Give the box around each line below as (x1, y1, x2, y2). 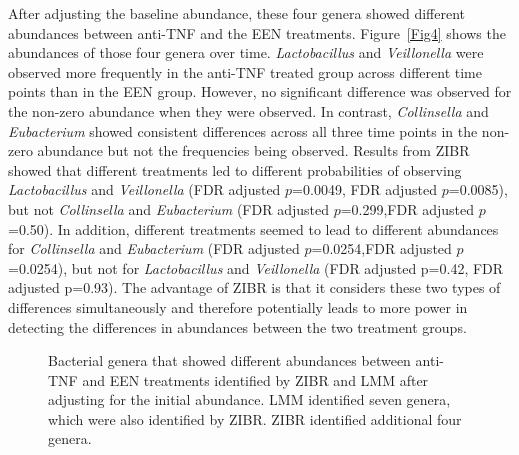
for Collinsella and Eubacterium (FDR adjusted (8, 238, 300, 259)
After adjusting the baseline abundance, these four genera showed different (8, 3, 466, 23)
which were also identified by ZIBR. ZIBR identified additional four (48, 408, 462, 429)
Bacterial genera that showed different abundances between (48, 350, 411, 371)
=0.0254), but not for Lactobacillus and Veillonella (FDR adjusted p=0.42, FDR (8, 257, 504, 278)
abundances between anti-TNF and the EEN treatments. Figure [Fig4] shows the (8, 22, 506, 43)
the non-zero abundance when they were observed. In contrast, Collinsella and (8, 100, 489, 121)
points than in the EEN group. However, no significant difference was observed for (8, 81, 512, 102)
